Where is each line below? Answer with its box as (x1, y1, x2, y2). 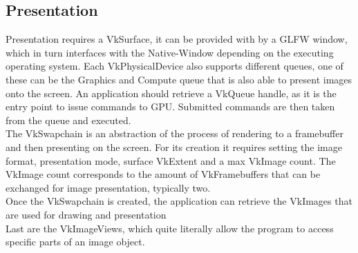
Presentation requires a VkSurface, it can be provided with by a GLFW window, (6, 32, 348, 46)
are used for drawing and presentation (6, 207, 167, 221)
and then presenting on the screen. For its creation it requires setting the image (6, 139, 342, 154)
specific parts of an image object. (6, 234, 145, 249)
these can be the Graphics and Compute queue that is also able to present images (6, 72, 352, 86)
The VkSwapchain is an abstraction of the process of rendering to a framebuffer (6, 126, 343, 141)
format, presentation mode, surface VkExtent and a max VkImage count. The (6, 153, 336, 168)
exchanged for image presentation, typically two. (6, 180, 211, 194)
